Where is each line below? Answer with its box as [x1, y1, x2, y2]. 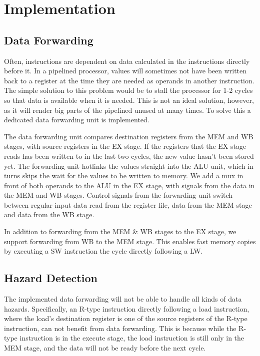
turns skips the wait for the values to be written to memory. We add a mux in [4, 170, 243, 181]
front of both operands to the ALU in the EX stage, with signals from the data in [4, 180, 255, 190]
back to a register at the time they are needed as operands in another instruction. [4, 75, 254, 85]
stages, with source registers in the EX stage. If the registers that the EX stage [4, 141, 246, 151]
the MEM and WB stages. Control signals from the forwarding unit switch [4, 190, 233, 200]
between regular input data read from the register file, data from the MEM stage [4, 199, 252, 210]
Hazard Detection [4, 270, 97, 286]
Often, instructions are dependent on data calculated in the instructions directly [4, 55, 250, 66]
